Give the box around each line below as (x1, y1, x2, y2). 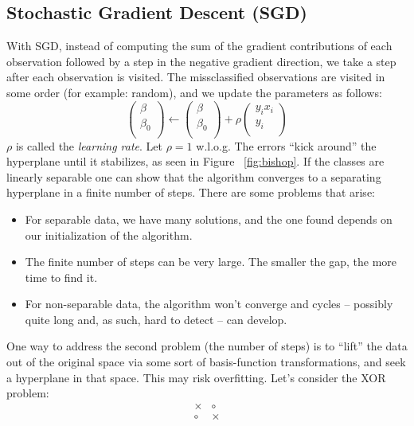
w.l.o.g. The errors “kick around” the (196, 137, 377, 154)
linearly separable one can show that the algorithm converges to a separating (6, 168, 381, 185)
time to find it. (25, 268, 98, 285)
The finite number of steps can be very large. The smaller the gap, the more (25, 253, 397, 270)
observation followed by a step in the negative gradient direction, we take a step (6, 53, 396, 69)
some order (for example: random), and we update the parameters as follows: (6, 84, 382, 100)
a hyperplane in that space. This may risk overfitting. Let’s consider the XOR (6, 369, 386, 385)
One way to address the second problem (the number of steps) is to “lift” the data (6, 338, 408, 354)
